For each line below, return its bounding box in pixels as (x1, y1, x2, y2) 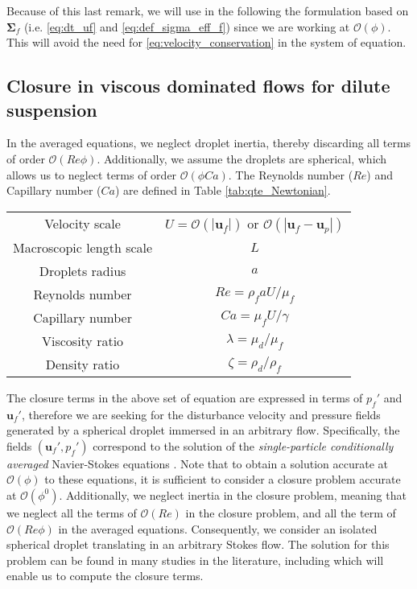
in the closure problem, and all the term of (185, 504, 396, 521)
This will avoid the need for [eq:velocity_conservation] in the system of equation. (6, 34, 407, 51)
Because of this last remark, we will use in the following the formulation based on (6, 2, 409, 19)
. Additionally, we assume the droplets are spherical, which (97, 150, 387, 167)
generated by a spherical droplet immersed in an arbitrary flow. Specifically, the (6, 422, 400, 439)
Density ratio (45, 354, 120, 373)
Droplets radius (39, 261, 126, 280)
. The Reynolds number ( (228, 166, 353, 183)
